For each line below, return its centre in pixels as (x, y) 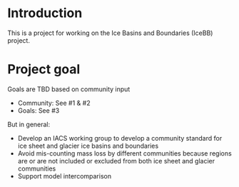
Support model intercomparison (65, 176)
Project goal (44, 70)
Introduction (45, 13)
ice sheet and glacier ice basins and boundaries (88, 146)
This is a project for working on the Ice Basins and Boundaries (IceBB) (110, 33)
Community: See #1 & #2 (54, 103)
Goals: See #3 (39, 110)
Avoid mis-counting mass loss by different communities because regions (124, 153)
